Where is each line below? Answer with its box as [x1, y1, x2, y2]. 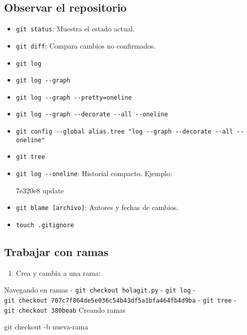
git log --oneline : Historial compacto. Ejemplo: [16, 168, 172, 179]
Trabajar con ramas [4, 244, 109, 260]
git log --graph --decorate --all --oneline [16, 111, 168, 118]
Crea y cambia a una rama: [16, 267, 101, 278]
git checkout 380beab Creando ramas [4, 304, 126, 315]
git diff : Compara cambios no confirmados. [16, 40, 156, 51]
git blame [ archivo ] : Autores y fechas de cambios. [16, 202, 179, 213]
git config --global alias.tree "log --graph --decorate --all [16, 128, 233, 136]
